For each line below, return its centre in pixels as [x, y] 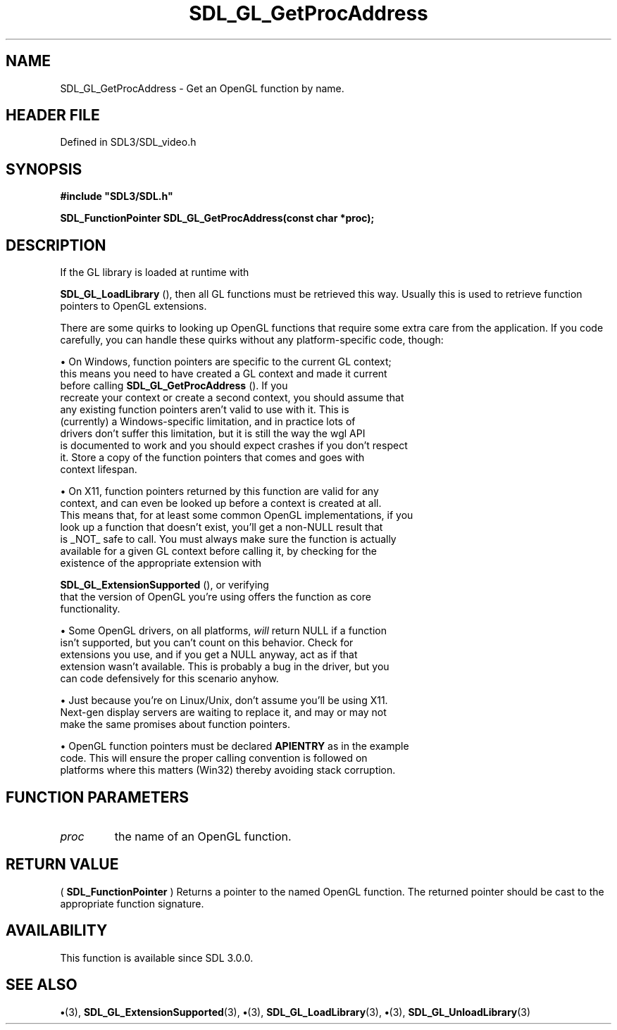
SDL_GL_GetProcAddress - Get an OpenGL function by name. [202, 88]
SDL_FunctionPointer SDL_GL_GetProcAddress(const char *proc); [217, 218]
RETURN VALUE [62, 865]
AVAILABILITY [57, 931]
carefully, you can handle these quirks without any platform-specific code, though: [252, 340]
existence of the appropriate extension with [161, 563]
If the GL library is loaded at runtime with [155, 272]
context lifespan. [99, 470]
